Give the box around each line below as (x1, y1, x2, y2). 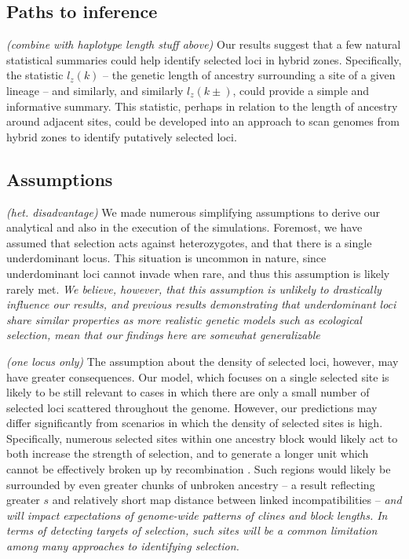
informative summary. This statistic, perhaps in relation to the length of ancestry (6, 97, 398, 114)
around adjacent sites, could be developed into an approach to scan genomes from (6, 113, 400, 130)
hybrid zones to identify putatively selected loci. (6, 128, 237, 144)
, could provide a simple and (232, 82, 370, 98)
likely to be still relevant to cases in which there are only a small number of (6, 384, 370, 400)
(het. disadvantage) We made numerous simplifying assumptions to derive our (6, 203, 381, 220)
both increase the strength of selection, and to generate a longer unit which (6, 445, 369, 462)
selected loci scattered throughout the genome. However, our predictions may (6, 399, 378, 415)
